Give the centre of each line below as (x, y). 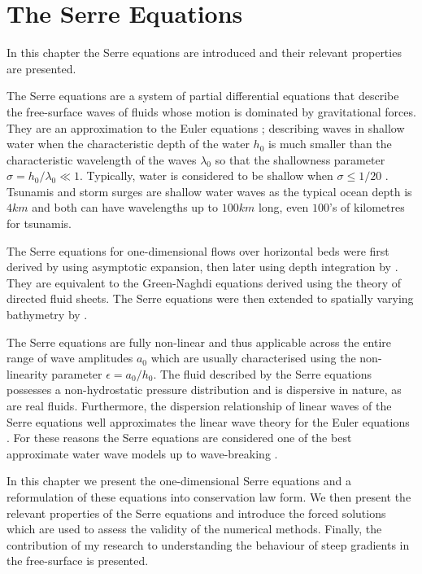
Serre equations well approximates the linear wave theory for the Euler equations (208, 421)
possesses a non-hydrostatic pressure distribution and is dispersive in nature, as (204, 390)
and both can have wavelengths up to (125, 207)
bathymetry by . (47, 315)
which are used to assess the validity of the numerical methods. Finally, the (194, 529)
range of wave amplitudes (70, 358)
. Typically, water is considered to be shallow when (207, 175)
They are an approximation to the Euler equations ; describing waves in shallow (206, 127)
